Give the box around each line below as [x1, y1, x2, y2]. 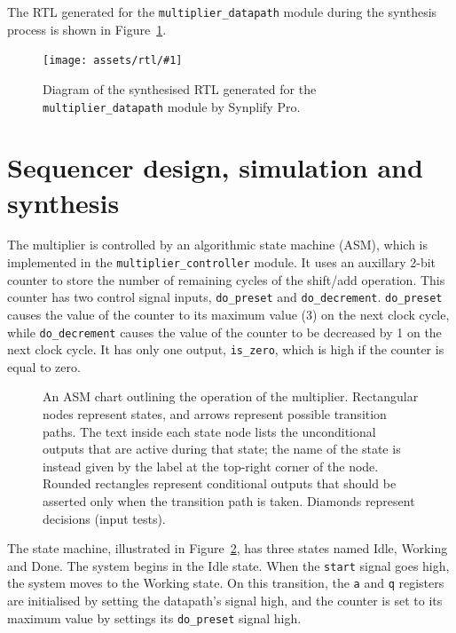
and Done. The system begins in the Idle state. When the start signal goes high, [7, 556, 450, 574]
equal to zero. [7, 357, 81, 376]
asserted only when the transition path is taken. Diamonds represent [43, 492, 415, 510]
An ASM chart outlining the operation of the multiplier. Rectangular [43, 387, 419, 406]
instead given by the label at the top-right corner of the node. [43, 456, 379, 475]
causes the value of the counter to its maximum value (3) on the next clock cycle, [7, 305, 450, 323]
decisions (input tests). [43, 509, 166, 527]
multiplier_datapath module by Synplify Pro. [43, 97, 301, 115]
